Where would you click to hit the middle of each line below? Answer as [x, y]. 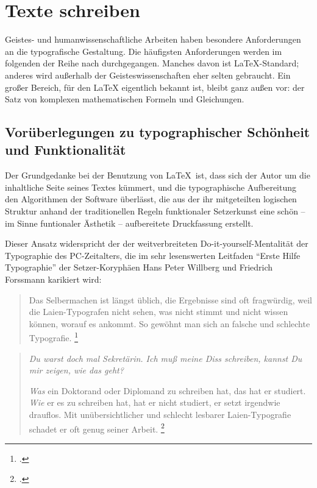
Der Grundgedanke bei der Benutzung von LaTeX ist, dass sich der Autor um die [158, 175]
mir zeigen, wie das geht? [76, 370]
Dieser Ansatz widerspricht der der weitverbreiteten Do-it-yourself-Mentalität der [157, 243]
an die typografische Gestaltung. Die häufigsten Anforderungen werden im [144, 51]
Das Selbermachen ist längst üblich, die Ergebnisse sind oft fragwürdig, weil [170, 299]
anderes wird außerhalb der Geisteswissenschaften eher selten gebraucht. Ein [148, 75]
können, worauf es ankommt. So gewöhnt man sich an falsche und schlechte [169, 323]
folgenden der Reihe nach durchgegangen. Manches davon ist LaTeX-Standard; [152, 63]
